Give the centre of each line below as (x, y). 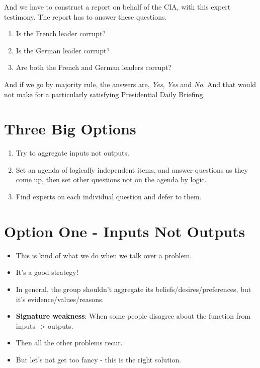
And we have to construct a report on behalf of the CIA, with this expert (117, 7)
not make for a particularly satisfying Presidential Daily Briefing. (105, 94)
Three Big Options (70, 129)
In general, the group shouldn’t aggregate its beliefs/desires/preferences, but (134, 289)
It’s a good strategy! (47, 272)
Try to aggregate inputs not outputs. (72, 153)
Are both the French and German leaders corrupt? (94, 67)
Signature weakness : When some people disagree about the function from (133, 316)
